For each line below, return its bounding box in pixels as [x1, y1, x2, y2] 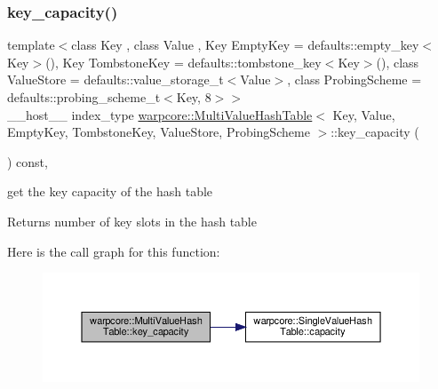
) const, [7, 152, 48, 171]
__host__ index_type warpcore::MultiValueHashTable [7, 105, 313, 123]
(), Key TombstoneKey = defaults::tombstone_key [45, 52, 322, 71]
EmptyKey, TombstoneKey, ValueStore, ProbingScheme [7, 123, 310, 141]
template [7, 36, 55, 54]
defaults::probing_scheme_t [7, 88, 161, 106]
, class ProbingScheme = [287, 70, 422, 89]
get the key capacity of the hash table [7, 182, 213, 201]
